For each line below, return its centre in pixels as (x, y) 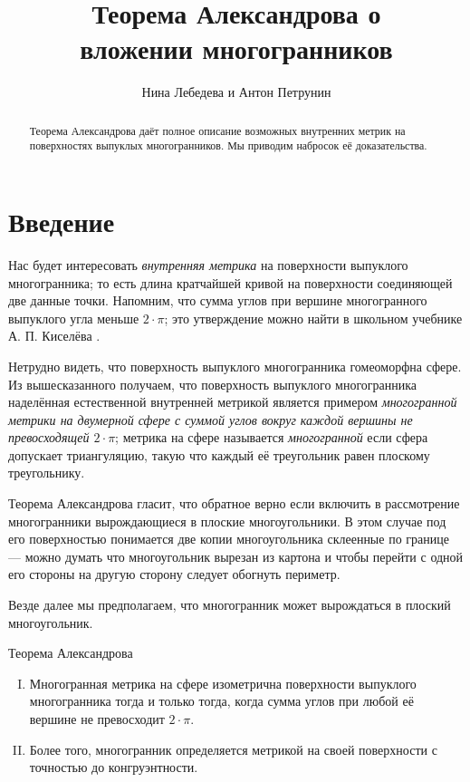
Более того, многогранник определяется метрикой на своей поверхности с (233, 749)
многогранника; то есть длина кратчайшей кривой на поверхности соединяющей (230, 282)
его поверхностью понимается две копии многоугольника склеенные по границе (229, 539)
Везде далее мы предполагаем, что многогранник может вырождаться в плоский (230, 605)
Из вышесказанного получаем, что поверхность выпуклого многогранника (213, 384)
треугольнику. (47, 473)
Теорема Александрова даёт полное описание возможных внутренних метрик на (217, 130)
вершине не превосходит (97, 719)
